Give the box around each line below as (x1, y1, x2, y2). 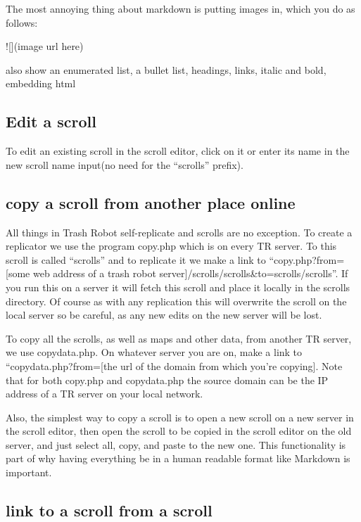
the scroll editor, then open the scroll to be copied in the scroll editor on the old (6, 424, 352, 438)
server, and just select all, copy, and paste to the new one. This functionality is (6, 437, 346, 452)
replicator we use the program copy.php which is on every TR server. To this (6, 238, 337, 253)
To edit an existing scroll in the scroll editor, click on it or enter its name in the (6, 144, 350, 158)
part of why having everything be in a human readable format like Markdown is (6, 451, 350, 466)
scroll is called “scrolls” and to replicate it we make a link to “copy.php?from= (6, 252, 345, 267)
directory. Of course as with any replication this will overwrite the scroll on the (6, 293, 347, 308)
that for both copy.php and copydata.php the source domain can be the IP (6, 372, 329, 387)
